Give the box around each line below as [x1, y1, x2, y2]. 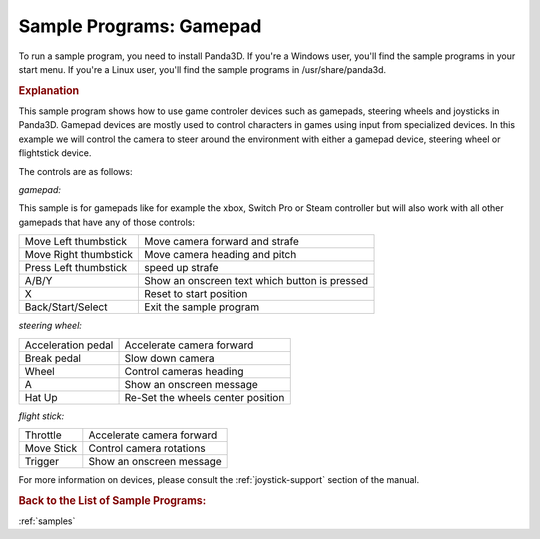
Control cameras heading [124, 364, 244, 378]
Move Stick [24, 441, 78, 455]
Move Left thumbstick [24, 235, 127, 249]
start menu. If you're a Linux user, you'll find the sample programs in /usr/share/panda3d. [18, 63, 387, 75]
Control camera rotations [88, 441, 206, 455]
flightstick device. [18, 147, 92, 159]
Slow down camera [124, 351, 215, 365]
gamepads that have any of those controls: [18, 216, 195, 228]
